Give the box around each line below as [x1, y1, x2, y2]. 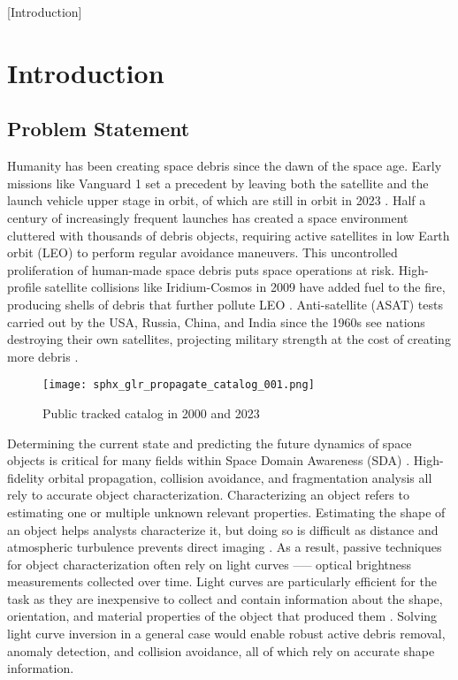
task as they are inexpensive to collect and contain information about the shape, [7, 589, 443, 607]
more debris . [7, 347, 79, 365]
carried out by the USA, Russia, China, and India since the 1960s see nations [7, 312, 425, 331]
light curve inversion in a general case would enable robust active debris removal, [7, 624, 446, 643]
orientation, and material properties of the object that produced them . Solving [7, 607, 438, 625]
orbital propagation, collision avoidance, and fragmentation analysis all [48, 468, 432, 486]
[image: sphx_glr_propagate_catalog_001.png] [42, 378, 315, 392]
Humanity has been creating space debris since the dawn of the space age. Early [7, 157, 442, 175]
